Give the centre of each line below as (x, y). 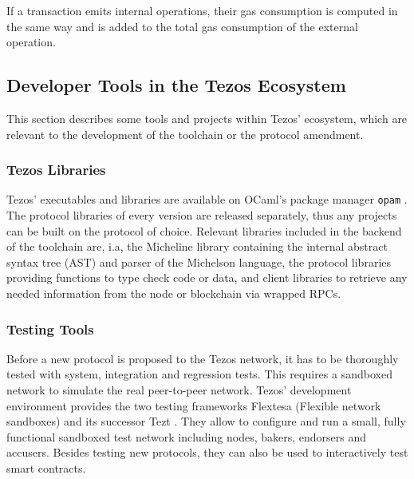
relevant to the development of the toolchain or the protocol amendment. (185, 134)
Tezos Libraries (56, 170)
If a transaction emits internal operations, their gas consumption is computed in (202, 10)
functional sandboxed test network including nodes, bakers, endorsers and (186, 436)
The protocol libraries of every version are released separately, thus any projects (202, 215)
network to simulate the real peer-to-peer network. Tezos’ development (179, 390)
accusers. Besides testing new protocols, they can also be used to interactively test (207, 452)
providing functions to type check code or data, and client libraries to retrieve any (207, 277)
